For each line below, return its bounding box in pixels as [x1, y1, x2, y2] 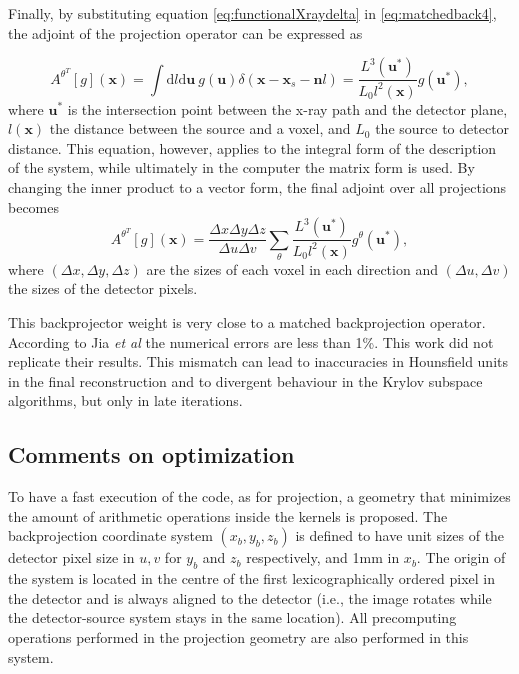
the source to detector [375, 118, 510, 139]
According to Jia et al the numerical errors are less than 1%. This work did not [8, 331, 494, 352]
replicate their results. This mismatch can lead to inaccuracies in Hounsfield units [8, 351, 509, 372]
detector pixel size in [8, 547, 135, 568]
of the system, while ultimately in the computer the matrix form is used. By [8, 157, 475, 178]
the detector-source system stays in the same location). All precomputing [8, 607, 457, 628]
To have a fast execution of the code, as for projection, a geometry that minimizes [8, 486, 511, 507]
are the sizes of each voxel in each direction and [146, 258, 438, 279]
